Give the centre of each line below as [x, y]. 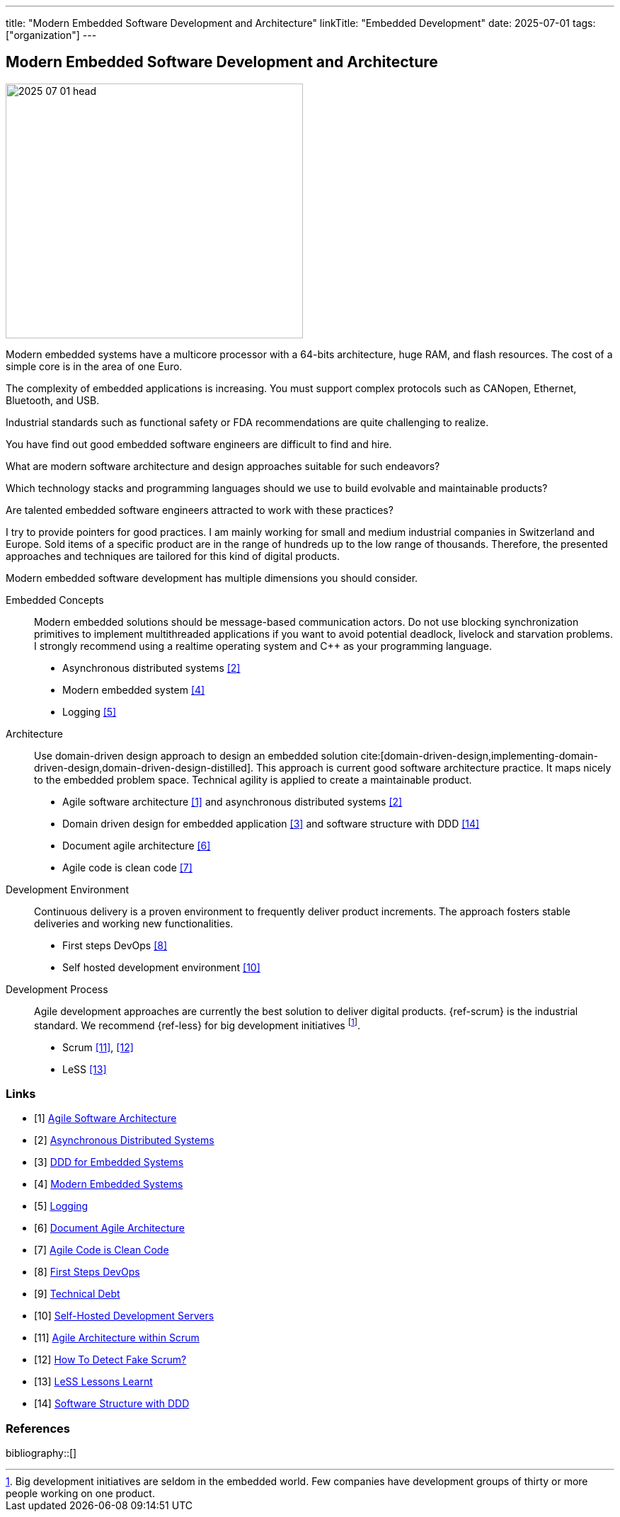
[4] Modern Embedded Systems [109, 1184]
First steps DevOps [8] [115, 945]
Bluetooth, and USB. [53, 400]
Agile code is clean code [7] [127, 867]
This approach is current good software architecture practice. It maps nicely [434, 767]
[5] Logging [61, 1206]
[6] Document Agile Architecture [109, 1228]
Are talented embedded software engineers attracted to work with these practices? [200, 510]
